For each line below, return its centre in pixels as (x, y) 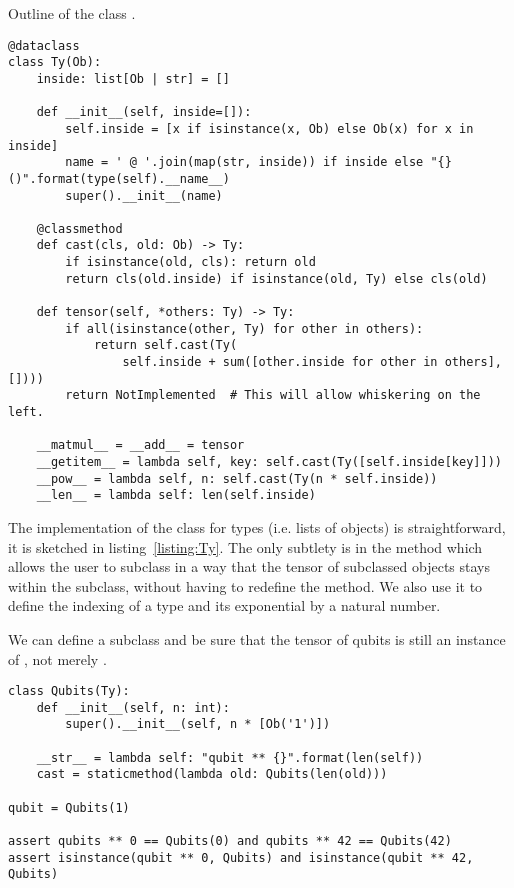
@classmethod (79, 228)
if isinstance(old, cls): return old (190, 262)
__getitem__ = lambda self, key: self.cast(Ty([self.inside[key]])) (269, 462)
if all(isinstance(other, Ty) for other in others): (244, 328)
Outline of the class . (72, 13)
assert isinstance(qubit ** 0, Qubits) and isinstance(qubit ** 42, (241, 857)
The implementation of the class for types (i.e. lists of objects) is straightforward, (257, 526)
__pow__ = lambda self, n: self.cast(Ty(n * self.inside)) (237, 478)
